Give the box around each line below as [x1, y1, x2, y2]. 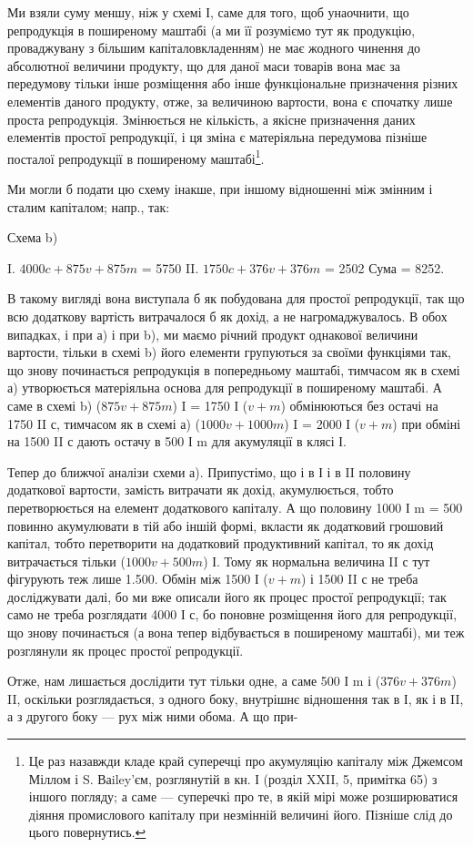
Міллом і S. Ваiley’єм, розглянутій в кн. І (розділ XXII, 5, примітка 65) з [28, 769, 438, 788]
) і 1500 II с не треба [300, 569, 418, 588]
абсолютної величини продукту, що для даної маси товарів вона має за [7, 56, 400, 75]
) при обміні [392, 413, 461, 433]
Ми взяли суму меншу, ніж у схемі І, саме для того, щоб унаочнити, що [7, 3, 409, 21]
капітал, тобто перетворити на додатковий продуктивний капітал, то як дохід [7, 534, 434, 553]
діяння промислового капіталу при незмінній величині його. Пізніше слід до [28, 804, 453, 823]
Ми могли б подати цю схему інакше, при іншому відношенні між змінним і [7, 179, 433, 198]
